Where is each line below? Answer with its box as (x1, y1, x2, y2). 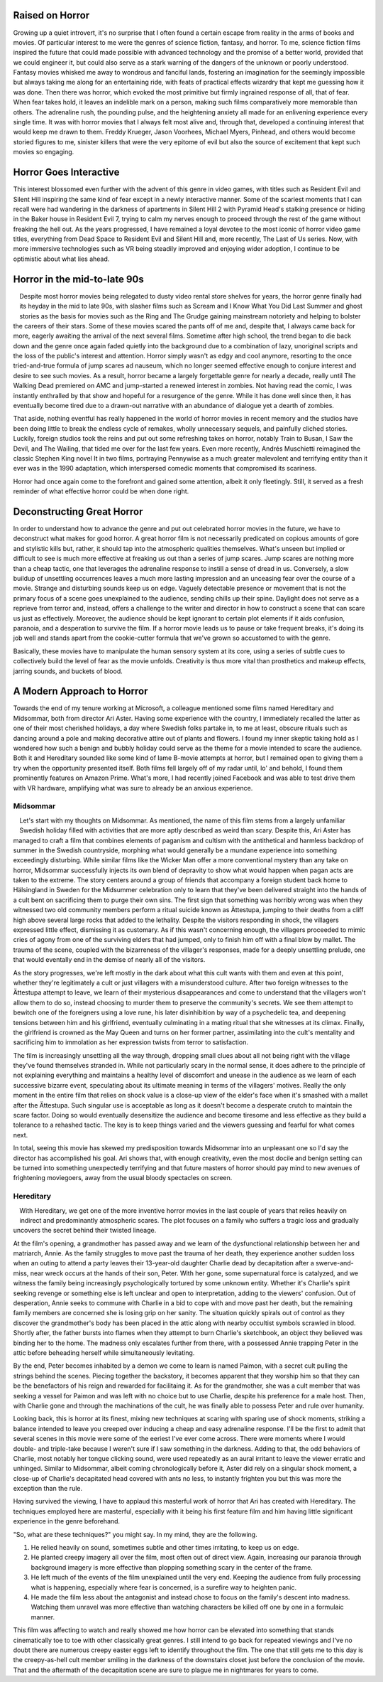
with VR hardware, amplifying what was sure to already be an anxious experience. (13, 783, 253, 792)
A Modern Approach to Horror (13, 685, 148, 697)
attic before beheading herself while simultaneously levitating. (13, 1349, 195, 1357)
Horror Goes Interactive (13, 166, 120, 178)
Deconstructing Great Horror (13, 505, 143, 518)
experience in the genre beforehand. (13, 1517, 121, 1526)
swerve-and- (316, 1259, 354, 1268)
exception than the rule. (13, 1484, 83, 1493)
